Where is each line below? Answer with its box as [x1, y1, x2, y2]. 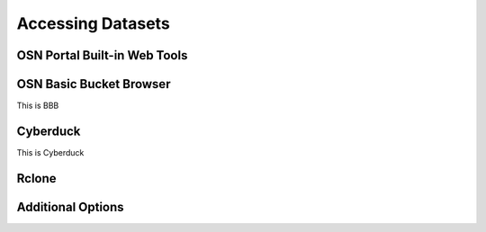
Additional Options [16, 199, 125, 215]
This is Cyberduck [16, 147, 85, 157]
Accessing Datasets [16, 13, 170, 33]
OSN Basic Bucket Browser [16, 76, 171, 92]
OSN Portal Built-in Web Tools [16, 48, 188, 63]
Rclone [16, 171, 58, 186]
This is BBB [16, 100, 59, 112]
